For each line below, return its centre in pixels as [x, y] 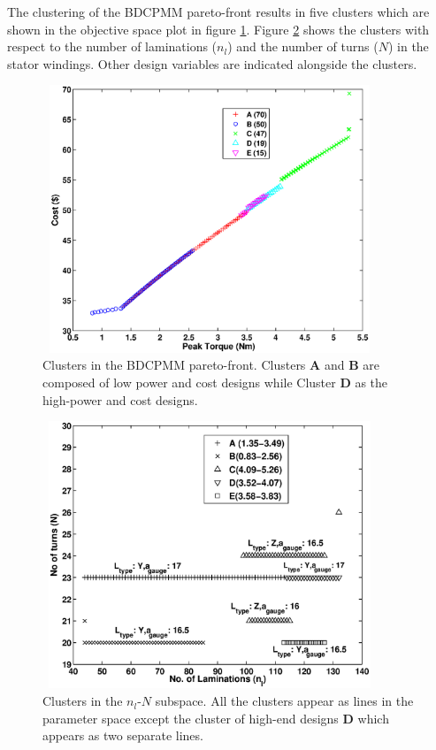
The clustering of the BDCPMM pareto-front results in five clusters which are [218, 11]
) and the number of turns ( [303, 46]
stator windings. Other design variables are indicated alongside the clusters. [212, 63]
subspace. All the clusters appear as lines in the [284, 701]
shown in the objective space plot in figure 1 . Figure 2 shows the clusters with [218, 29]
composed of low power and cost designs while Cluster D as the [215, 382]
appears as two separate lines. [123, 735]
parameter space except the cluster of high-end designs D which [216, 718]
